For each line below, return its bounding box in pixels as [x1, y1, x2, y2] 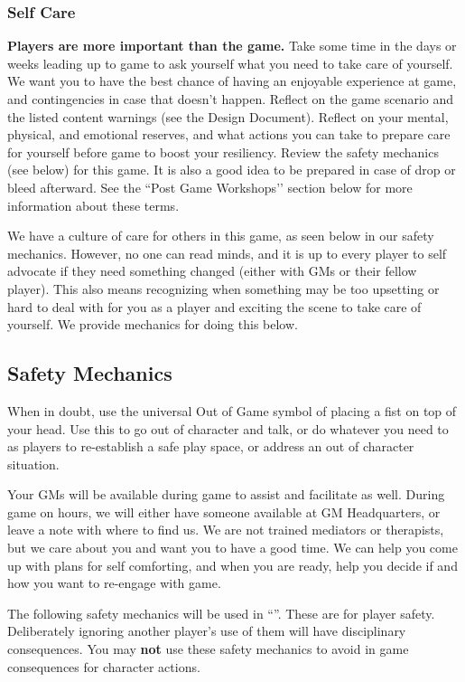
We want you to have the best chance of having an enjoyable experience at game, [7, 71, 457, 90]
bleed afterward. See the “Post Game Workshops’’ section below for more [7, 177, 413, 196]
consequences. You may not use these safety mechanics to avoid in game [7, 639, 409, 658]
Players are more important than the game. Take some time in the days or [7, 36, 457, 55]
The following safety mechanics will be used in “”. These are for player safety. [7, 603, 435, 622]
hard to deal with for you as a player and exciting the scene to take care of [7, 297, 422, 316]
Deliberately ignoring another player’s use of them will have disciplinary [7, 621, 406, 640]
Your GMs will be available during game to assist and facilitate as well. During [7, 485, 445, 504]
